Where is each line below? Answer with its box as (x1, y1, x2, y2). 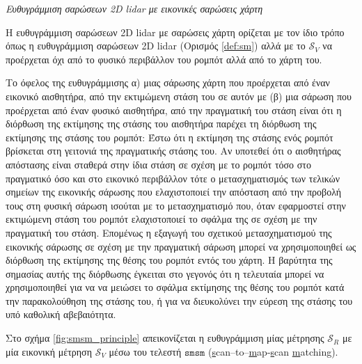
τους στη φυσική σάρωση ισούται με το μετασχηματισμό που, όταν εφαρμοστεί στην (6, 198, 346, 212)
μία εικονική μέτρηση (6, 344, 92, 358)
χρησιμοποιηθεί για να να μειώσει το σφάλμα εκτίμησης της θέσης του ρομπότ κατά (6, 280, 345, 294)
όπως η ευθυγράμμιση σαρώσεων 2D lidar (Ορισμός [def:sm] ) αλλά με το (6, 38, 306, 53)
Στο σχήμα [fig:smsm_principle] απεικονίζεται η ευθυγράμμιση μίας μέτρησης (6, 331, 324, 345)
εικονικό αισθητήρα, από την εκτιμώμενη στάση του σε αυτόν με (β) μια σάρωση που (6, 88, 352, 103)
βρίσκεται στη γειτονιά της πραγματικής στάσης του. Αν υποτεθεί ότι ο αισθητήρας (6, 143, 341, 158)
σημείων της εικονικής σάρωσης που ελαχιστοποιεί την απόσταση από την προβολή (6, 184, 342, 199)
